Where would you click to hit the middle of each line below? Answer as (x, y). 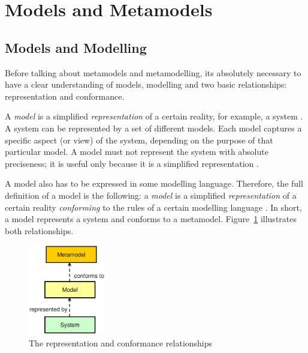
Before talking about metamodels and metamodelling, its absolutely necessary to (153, 72)
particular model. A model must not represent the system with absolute (137, 152)
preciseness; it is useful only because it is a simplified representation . (132, 163)
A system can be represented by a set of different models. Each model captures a (153, 128)
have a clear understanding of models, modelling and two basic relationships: (146, 84)
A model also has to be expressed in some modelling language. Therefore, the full (154, 183)
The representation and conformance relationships (121, 342)
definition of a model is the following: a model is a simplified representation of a (151, 195)
